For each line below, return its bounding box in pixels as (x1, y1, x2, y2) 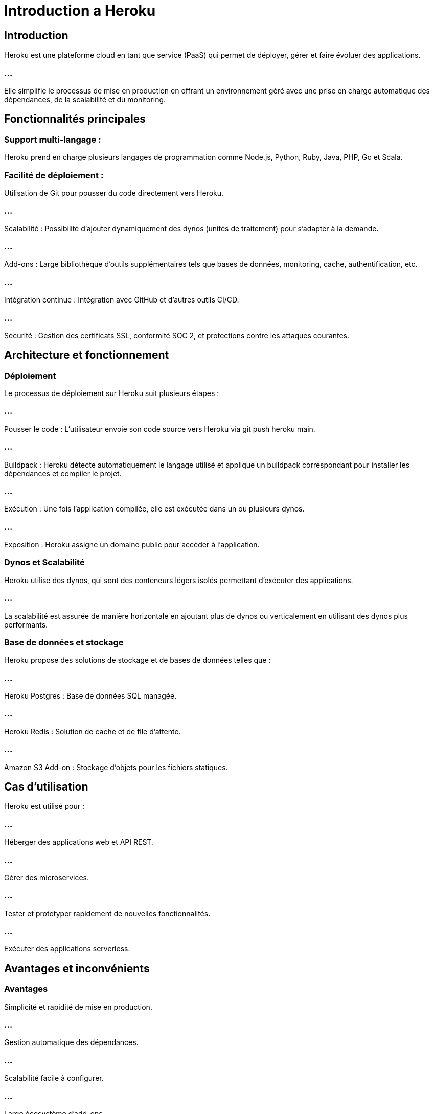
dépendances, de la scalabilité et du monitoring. (4, 95, 166, 104)
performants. (4, 620, 48, 629)
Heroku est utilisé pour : (4, 802, 84, 811)
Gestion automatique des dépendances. (4, 1038, 139, 1047)
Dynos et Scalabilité (4, 557, 85, 568)
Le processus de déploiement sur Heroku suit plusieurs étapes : (4, 389, 219, 398)
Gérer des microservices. (4, 873, 89, 882)
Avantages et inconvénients (4, 962, 150, 975)
